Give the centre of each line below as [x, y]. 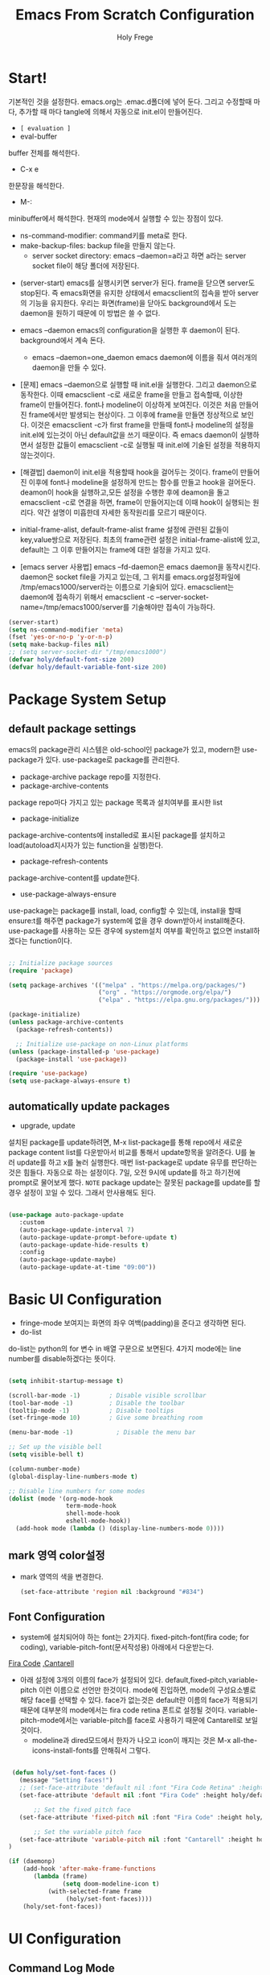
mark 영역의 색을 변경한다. [61, 1576]
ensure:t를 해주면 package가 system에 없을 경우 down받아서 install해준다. [127, 921]
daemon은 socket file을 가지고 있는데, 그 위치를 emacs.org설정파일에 [130, 577]
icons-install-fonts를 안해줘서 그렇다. [91, 1750]
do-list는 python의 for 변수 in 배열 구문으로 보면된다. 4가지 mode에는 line [125, 1348]
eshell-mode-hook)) [98, 1521]
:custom [32, 1222]
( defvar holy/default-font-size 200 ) [72, 660]
